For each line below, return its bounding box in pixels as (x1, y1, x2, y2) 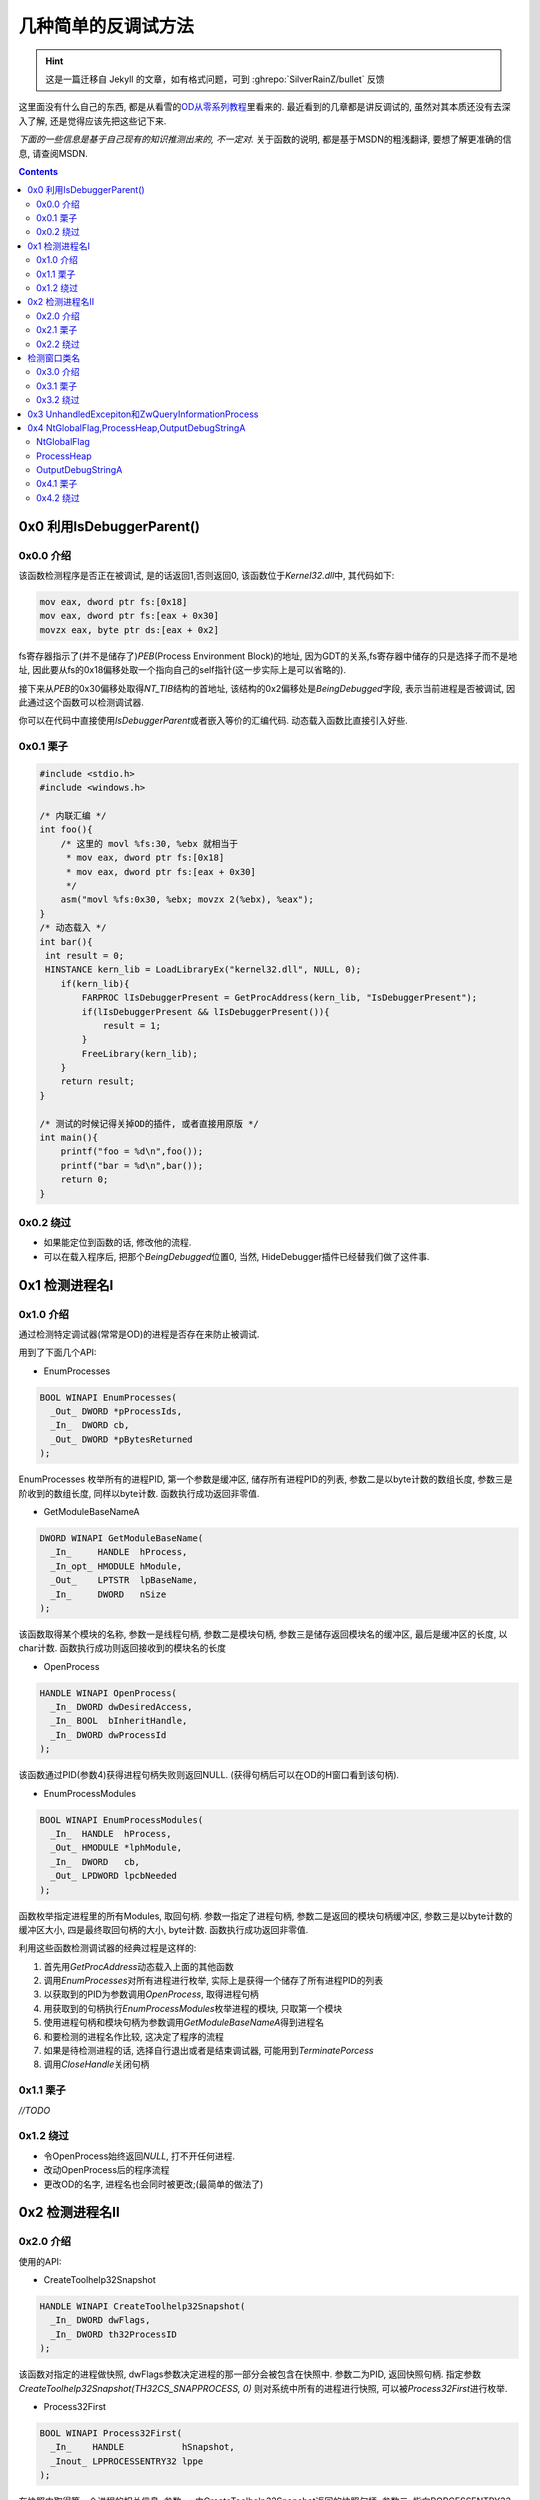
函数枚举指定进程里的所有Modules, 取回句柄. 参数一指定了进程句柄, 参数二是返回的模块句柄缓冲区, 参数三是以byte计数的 (18, 1910, 513, 1922)
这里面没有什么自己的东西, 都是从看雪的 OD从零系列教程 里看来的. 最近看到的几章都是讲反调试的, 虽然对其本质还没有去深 (18, 101, 511, 113)
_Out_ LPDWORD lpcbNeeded (50, 1870, 177, 1882)
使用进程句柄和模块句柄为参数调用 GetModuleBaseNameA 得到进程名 (43, 2016, 325, 2029)
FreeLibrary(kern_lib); (81, 1048, 199, 1059)
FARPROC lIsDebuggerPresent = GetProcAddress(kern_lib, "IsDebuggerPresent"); (81, 992, 478, 1004)
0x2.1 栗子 (36, 324, 78, 336)
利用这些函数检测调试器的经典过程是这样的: (18, 1942, 197, 1954)
